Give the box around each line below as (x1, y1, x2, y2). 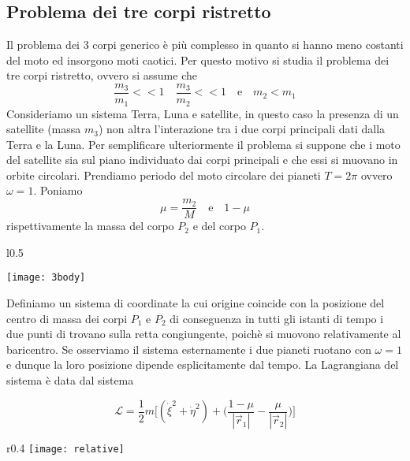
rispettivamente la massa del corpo (6, 217, 174, 234)
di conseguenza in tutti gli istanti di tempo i (170, 310, 384, 326)
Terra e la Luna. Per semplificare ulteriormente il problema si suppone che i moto (6, 136, 401, 152)
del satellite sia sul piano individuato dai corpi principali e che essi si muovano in (6, 151, 398, 168)
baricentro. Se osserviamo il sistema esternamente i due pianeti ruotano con (6, 340, 371, 357)
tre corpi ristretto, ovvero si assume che (6, 67, 197, 84)
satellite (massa (6, 121, 81, 137)
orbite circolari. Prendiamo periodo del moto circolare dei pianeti (6, 166, 321, 183)
